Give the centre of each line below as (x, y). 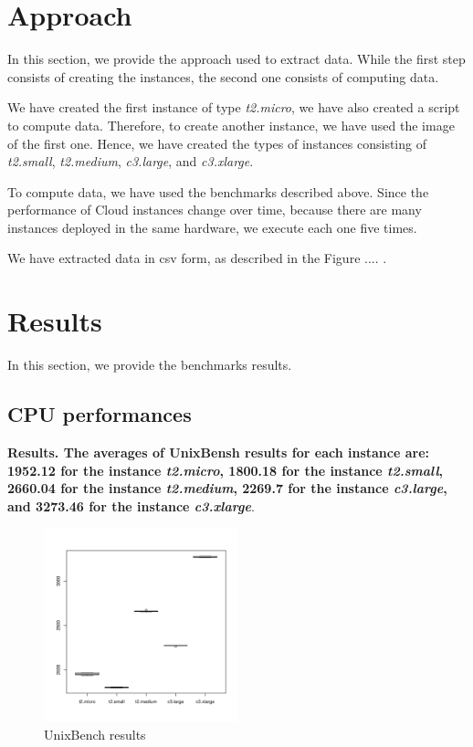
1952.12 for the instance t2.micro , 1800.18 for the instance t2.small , (226, 470)
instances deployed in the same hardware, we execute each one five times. (212, 227)
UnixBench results (95, 734)
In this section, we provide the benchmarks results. (150, 365)
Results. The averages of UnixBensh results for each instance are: (218, 452)
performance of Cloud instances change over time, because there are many (215, 210)
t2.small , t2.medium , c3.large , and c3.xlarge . (131, 161)
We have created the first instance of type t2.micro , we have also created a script (234, 107)
